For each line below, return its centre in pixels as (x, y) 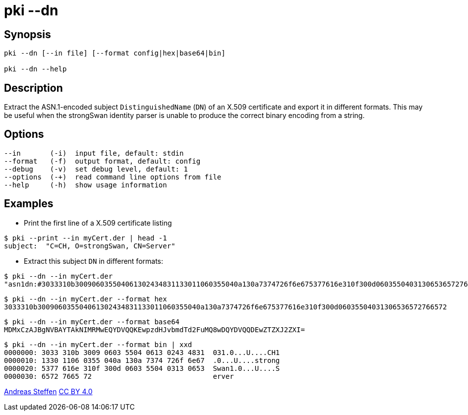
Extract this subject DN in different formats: (94, 261)
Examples (29, 204)
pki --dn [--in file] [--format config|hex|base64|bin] (115, 53)
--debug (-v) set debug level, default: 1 (96, 169)
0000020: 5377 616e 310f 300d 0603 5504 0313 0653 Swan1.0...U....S (142, 368)
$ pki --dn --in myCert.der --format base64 (92, 322)
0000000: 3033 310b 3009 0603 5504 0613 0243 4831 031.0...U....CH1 (142, 352)
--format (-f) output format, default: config (102, 161)
